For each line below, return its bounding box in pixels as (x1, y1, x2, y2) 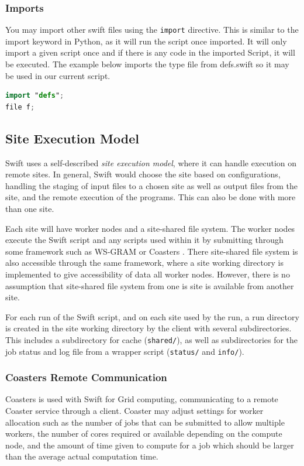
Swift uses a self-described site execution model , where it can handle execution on (5, 156, 297, 169)
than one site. (5, 203, 54, 215)
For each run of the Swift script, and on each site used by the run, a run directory (5, 310, 299, 323)
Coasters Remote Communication (5, 370, 167, 385)
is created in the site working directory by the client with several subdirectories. (5, 322, 292, 334)
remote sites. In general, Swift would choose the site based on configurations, (5, 168, 281, 180)
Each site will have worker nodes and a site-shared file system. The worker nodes (5, 222, 295, 234)
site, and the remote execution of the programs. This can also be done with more (5, 191, 296, 203)
